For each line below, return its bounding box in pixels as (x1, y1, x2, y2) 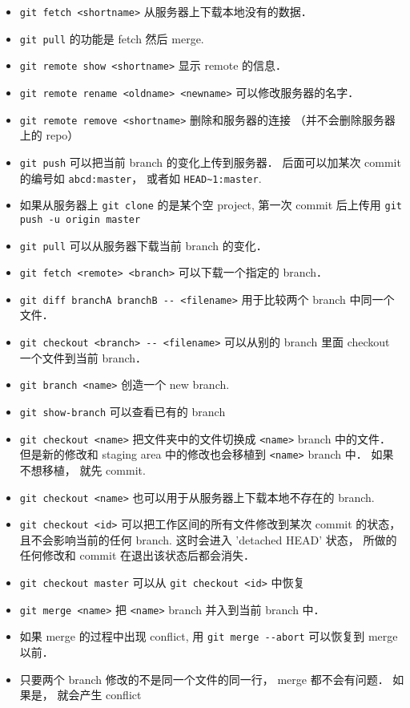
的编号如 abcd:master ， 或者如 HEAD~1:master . (19, 169, 262, 186)
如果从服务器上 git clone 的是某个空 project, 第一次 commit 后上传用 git (19, 196, 402, 213)
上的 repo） (19, 127, 79, 144)
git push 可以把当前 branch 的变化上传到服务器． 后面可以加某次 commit (19, 153, 401, 170)
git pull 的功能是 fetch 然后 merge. (19, 30, 204, 47)
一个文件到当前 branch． (19, 349, 147, 366)
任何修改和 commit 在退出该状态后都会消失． (19, 547, 255, 564)
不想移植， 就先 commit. (19, 461, 146, 478)
